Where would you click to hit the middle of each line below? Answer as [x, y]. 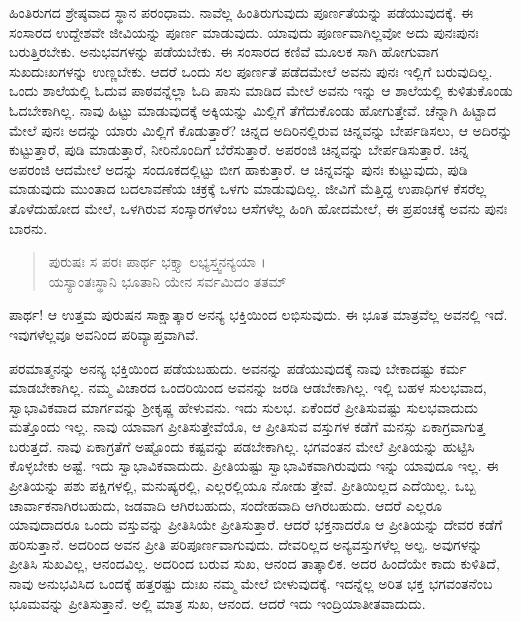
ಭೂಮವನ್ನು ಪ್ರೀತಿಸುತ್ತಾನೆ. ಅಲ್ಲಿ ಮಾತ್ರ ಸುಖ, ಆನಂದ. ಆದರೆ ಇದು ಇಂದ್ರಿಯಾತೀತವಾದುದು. [217, 602]
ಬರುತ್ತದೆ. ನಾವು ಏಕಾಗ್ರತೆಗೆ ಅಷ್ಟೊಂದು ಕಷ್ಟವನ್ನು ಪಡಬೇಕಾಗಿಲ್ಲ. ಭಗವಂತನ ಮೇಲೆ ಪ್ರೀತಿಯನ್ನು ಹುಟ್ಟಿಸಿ [242, 445]
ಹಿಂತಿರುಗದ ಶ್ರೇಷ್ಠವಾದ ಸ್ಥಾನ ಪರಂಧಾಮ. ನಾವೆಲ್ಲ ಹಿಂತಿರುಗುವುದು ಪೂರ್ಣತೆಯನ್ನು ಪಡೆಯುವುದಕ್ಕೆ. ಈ [241, 12]
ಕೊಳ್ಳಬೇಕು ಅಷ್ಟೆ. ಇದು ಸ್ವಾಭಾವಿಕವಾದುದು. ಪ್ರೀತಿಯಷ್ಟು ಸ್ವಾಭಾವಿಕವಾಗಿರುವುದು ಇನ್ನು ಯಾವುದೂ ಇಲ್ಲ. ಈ [254, 465]
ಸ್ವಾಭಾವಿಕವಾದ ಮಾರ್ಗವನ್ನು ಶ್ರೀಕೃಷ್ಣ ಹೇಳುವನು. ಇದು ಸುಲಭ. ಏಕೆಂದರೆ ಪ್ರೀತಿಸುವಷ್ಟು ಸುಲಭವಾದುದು [243, 406]
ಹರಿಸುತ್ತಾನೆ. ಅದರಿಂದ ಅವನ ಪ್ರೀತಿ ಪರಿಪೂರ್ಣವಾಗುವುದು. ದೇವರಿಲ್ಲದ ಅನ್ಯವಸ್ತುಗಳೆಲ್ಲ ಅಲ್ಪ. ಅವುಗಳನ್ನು [246, 543]
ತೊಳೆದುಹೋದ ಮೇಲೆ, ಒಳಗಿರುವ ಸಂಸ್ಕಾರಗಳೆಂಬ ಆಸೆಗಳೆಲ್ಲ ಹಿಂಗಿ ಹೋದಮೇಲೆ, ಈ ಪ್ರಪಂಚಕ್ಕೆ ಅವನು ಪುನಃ [258, 207]
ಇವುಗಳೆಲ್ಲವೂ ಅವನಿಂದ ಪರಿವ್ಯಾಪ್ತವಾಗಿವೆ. [104, 333]
